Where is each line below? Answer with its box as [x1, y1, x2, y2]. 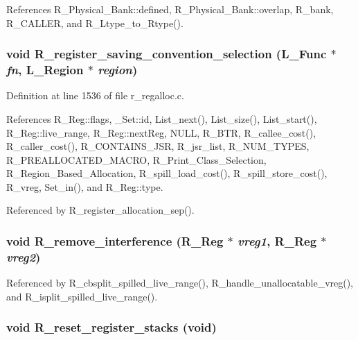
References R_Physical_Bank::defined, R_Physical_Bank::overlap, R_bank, [6, 2, 334, 16]
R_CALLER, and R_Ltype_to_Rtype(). [6, 15, 184, 30]
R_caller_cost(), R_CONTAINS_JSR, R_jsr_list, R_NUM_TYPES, [6, 139, 310, 153]
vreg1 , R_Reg [238, 232, 317, 249]
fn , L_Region [6, 61, 84, 78]
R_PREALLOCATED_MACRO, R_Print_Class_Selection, [6, 152, 267, 167]
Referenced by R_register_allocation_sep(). [6, 203, 195, 217]
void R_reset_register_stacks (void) [6, 318, 217, 336]
